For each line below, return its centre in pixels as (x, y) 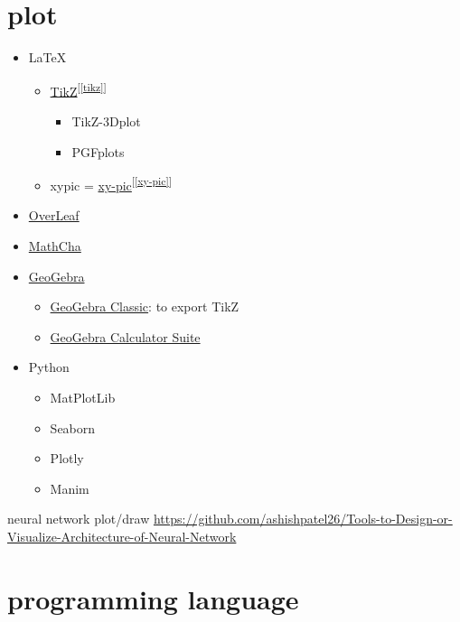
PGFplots (98, 151)
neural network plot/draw (79, 519)
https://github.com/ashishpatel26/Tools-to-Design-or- (303, 519)
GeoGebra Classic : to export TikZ (145, 306)
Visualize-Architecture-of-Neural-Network (122, 536)
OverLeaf (54, 215)
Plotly (67, 458)
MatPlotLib (83, 397)
